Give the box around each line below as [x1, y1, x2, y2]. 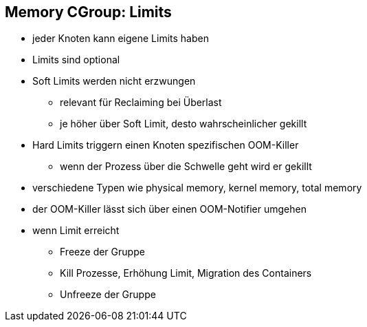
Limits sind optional [32, 54, 120, 66]
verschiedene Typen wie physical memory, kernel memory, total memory [32, 182, 362, 194]
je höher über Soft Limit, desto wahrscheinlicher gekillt [60, 118, 307, 130]
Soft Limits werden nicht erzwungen [32, 75, 196, 87]
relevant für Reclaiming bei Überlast [60, 96, 222, 109]
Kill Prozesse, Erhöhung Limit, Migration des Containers [60, 267, 312, 279]
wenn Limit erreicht [32, 224, 120, 237]
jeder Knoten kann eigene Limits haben [32, 32, 209, 45]
